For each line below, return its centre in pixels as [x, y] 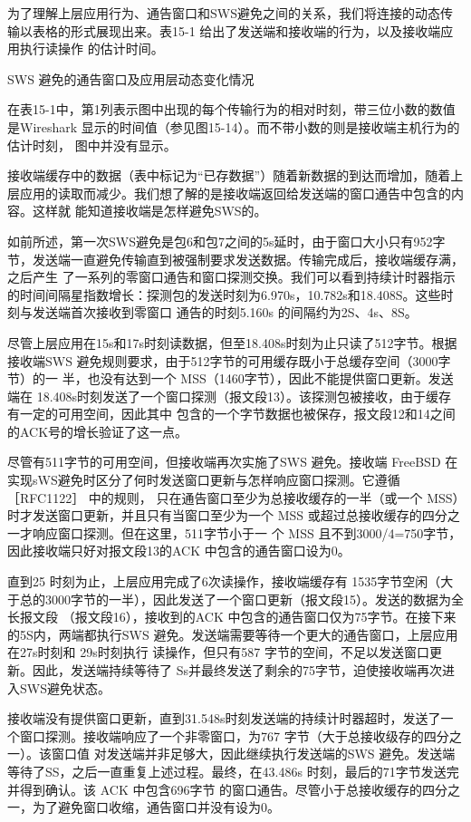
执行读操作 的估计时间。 [91, 48]
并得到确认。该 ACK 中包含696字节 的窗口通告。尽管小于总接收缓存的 [215, 789]
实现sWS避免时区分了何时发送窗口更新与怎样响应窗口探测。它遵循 [204, 480]
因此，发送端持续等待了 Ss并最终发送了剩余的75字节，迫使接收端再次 [237, 670]
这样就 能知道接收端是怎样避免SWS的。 [149, 211]
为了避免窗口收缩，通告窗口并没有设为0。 [156, 807]
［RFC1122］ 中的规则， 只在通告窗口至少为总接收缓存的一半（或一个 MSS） [233, 497]
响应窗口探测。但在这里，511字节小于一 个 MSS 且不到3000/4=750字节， [247, 532]
